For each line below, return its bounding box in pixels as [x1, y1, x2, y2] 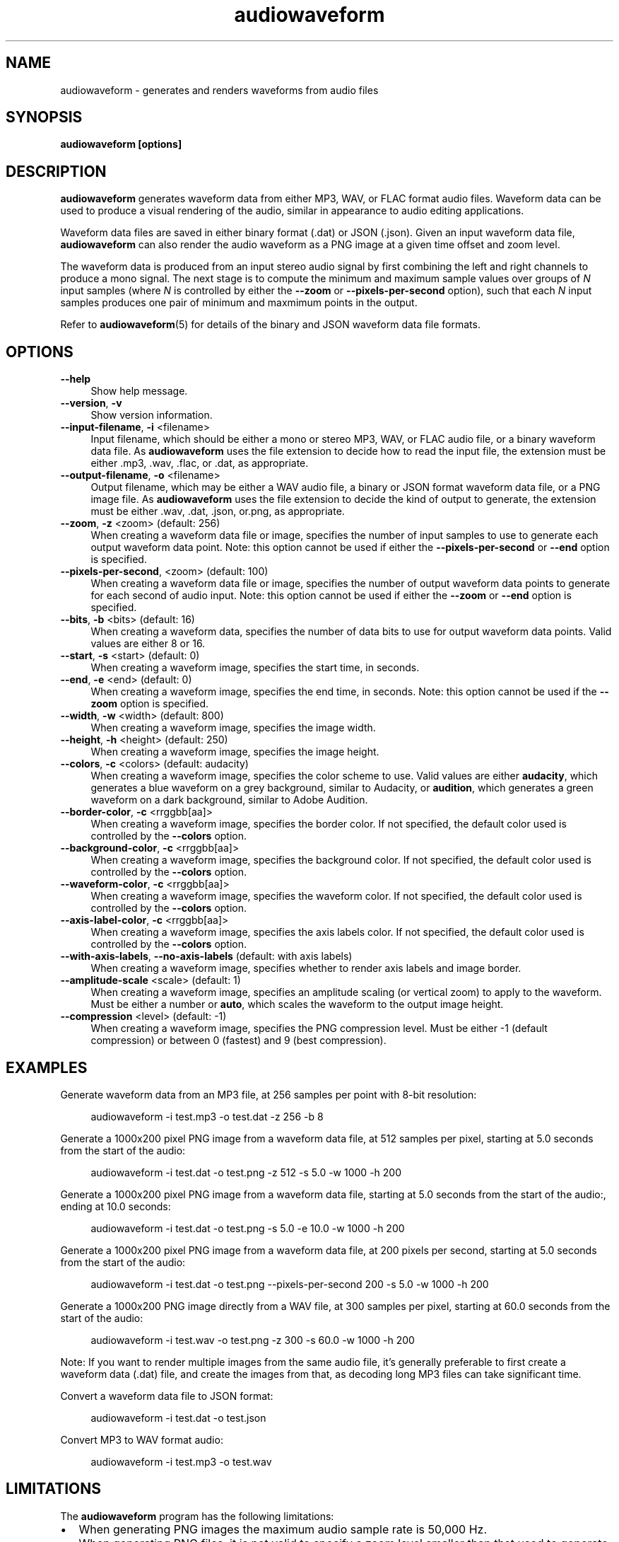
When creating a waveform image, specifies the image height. [90, 746, 379, 758]
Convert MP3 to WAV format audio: [60, 1433, 223, 1446]
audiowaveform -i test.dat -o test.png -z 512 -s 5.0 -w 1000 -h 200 [90, 1166, 401, 1178]
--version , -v [60, 397, 122, 410]
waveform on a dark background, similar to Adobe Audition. [90, 794, 368, 806]
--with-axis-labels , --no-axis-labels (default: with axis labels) [60, 950, 353, 963]
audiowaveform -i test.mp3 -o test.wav [90, 1455, 272, 1468]
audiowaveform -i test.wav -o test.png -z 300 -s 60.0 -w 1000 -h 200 [90, 1333, 415, 1346]
